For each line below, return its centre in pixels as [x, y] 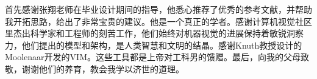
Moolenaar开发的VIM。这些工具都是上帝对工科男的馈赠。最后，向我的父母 [153, 57]
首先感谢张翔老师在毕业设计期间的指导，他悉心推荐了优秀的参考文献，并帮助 [158, 9]
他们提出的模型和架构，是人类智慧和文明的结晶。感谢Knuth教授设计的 [162, 45]
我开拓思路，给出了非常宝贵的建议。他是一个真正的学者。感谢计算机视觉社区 [158, 21]
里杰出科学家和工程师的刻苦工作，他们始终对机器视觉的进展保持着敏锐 [146, 33]
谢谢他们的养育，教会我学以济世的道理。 [103, 68]
